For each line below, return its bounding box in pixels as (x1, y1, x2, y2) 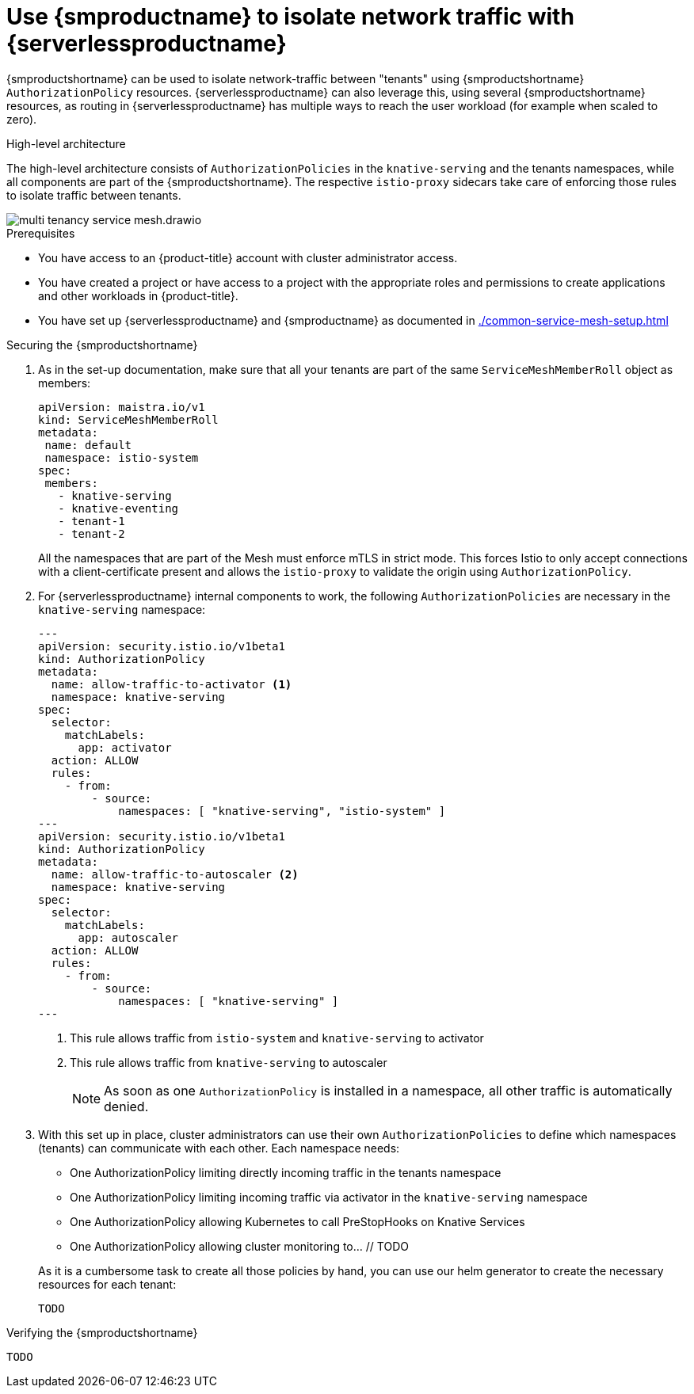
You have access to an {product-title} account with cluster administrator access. (38, 250, 458, 265)
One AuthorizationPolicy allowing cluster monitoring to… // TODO (70, 1239, 409, 1253)
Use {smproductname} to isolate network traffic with (6, 3, 574, 30)
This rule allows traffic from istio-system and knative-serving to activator (70, 1030, 484, 1045)
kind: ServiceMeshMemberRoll (38, 413, 219, 426)
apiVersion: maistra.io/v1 (38, 400, 205, 413)
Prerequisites (6, 226, 75, 240)
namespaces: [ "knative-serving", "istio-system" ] (118, 804, 446, 817)
